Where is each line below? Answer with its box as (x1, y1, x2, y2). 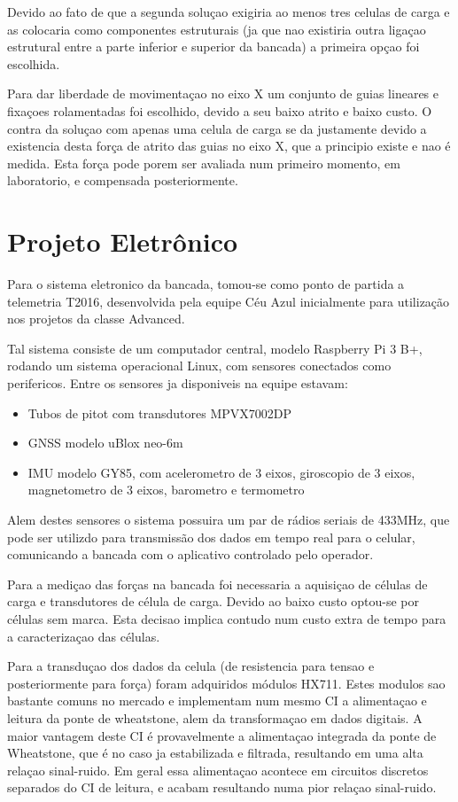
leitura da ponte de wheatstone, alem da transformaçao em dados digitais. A (7, 708, 423, 727)
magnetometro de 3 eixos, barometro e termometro (27, 480, 305, 499)
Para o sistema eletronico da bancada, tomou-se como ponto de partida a (7, 275, 405, 293)
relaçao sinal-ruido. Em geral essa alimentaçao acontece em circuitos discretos (7, 760, 429, 779)
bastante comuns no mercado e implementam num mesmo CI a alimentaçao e (7, 691, 427, 710)
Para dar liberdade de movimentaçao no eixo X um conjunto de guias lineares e (7, 84, 439, 103)
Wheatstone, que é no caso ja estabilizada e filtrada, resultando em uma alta (7, 744, 423, 762)
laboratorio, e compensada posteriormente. (7, 171, 238, 190)
